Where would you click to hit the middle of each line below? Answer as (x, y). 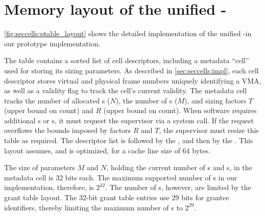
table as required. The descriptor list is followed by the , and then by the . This (129, 140)
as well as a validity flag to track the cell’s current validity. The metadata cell (126, 90)
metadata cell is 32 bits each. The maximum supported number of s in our (121, 177)
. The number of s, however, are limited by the (178, 187)
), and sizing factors (215, 100)
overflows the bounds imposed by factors (68, 130)
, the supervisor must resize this (209, 130)
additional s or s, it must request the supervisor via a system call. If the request (129, 120)
